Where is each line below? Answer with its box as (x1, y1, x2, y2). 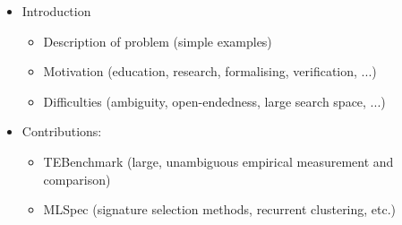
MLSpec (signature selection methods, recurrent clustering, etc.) (43, 200, 397, 219)
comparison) (43, 169, 111, 188)
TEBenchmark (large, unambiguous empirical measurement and (43, 151, 394, 170)
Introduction (21, 2, 91, 20)
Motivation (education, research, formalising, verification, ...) (43, 62, 377, 81)
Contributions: (21, 122, 102, 141)
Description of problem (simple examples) (43, 31, 272, 50)
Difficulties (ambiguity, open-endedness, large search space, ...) (43, 91, 386, 110)
